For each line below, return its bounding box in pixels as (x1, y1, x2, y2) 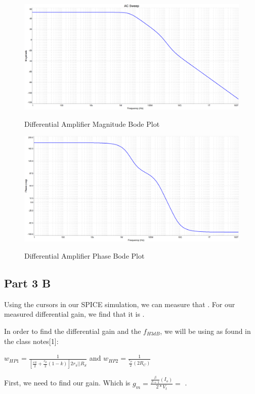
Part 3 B (4, 275, 51, 290)
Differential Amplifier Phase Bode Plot (24, 250, 145, 261)
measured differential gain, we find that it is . (4, 309, 145, 319)
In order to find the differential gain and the (4, 325, 141, 336)
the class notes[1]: (4, 335, 59, 346)
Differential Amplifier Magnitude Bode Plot (24, 118, 160, 129)
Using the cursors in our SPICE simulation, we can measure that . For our (4, 299, 235, 309)
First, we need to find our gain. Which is (4, 377, 131, 388)
